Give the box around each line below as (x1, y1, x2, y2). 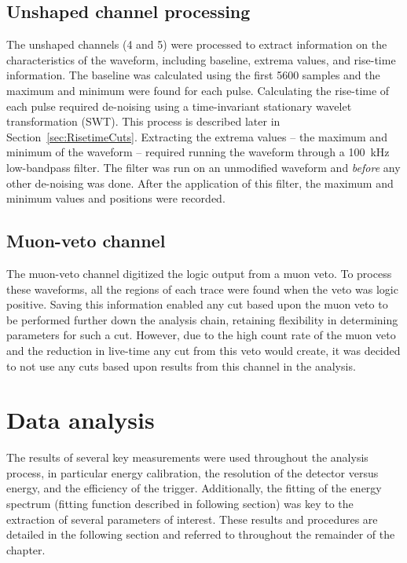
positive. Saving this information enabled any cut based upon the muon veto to (6, 296, 388, 313)
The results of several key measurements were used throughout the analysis (6, 449, 368, 466)
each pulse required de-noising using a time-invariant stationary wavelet (6, 97, 352, 114)
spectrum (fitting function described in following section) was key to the (6, 495, 354, 511)
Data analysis (6, 404, 155, 436)
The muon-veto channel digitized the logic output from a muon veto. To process (6, 265, 392, 281)
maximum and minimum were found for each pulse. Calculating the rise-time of (6, 82, 390, 98)
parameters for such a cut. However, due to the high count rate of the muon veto (6, 327, 396, 343)
